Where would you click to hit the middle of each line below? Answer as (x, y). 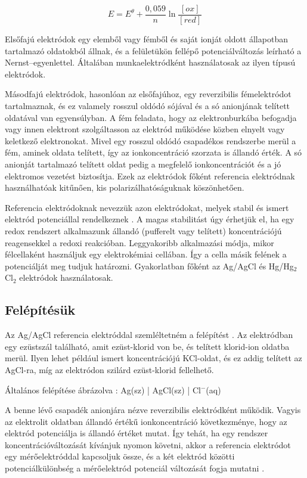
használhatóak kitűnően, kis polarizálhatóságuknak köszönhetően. (125, 187)
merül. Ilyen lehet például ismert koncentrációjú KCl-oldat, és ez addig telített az (153, 358)
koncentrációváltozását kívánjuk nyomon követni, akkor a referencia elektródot (148, 444)
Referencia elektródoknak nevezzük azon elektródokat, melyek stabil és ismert (147, 207)
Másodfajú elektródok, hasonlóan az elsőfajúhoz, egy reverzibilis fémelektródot (148, 94)
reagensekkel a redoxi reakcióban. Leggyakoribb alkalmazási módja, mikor (139, 242)
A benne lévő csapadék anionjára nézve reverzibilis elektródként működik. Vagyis (153, 410)
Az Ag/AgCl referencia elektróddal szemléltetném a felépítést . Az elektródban (149, 335)
